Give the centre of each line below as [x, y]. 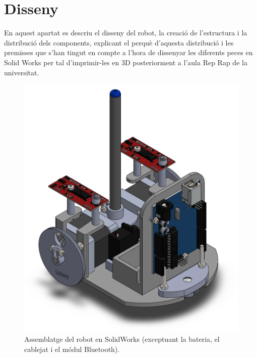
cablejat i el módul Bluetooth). [72, 349]
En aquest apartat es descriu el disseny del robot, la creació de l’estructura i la [126, 33]
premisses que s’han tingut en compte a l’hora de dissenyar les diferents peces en [128, 52]
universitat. [22, 72]
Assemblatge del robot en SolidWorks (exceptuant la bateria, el [122, 339]
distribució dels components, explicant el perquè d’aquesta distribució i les [119, 42]
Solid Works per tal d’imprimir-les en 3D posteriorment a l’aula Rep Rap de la [126, 62]
